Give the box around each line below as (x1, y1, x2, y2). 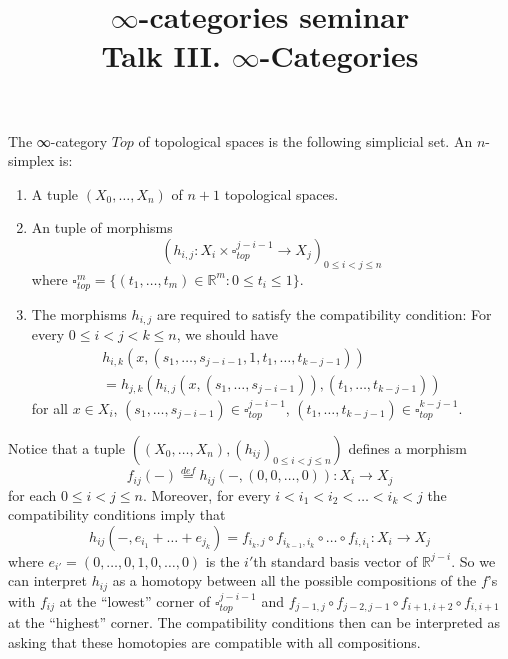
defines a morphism (348, 438, 467, 458)
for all (31, 398, 69, 418)
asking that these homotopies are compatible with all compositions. (8, 631, 421, 652)
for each (8, 484, 57, 505)
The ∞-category (8, 130, 108, 151)
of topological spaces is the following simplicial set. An (138, 130, 473, 151)
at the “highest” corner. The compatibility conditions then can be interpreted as (8, 612, 500, 633)
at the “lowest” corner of (59, 590, 211, 611)
